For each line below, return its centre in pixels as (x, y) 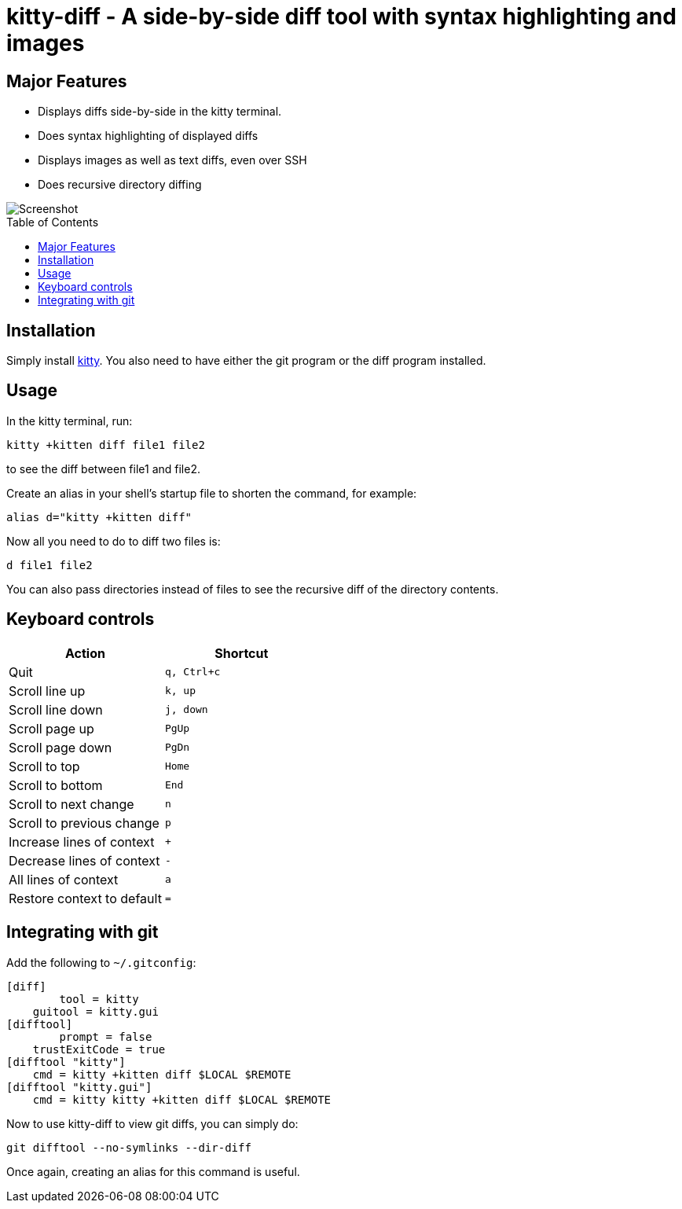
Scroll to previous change (84, 823)
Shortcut (242, 653)
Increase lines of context (82, 842)
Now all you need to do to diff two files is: (114, 541)
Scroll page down (60, 747)
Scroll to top (44, 766)
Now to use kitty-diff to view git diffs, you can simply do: (152, 1123)
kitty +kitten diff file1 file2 (106, 445)
